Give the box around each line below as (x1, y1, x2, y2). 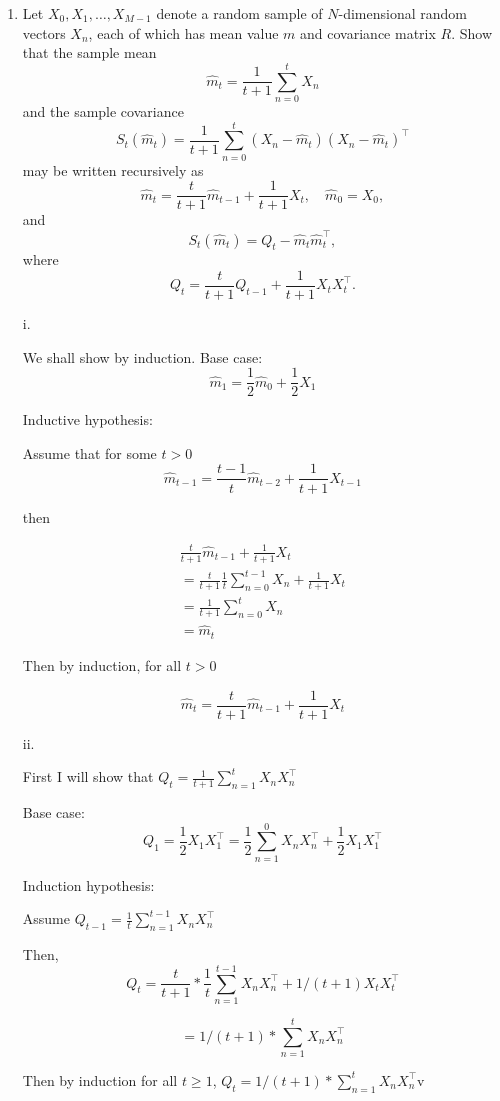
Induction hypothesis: (22, 874, 155, 895)
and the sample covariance (22, 100, 184, 121)
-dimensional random (338, 3, 467, 23)
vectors (22, 22, 66, 43)
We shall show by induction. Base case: (22, 346, 263, 367)
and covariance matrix (300, 22, 436, 43)
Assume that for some (22, 442, 157, 463)
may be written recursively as (22, 159, 204, 180)
